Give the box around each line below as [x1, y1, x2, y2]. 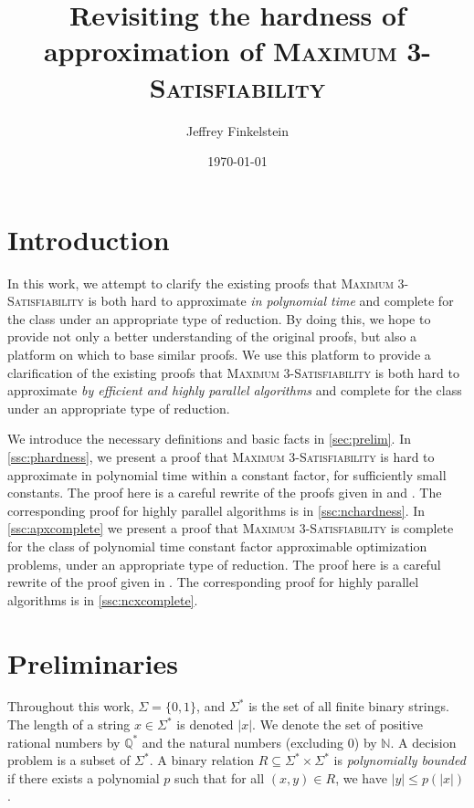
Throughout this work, [7, 697, 134, 716]
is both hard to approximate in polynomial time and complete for [88, 291, 454, 310]
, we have [335, 768, 387, 787]
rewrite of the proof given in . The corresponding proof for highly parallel [7, 572, 419, 592]
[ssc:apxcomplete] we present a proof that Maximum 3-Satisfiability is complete [7, 519, 454, 538]
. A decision [390, 732, 457, 751]
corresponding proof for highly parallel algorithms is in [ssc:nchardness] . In [7, 500, 426, 519]
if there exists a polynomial [7, 768, 160, 787]
